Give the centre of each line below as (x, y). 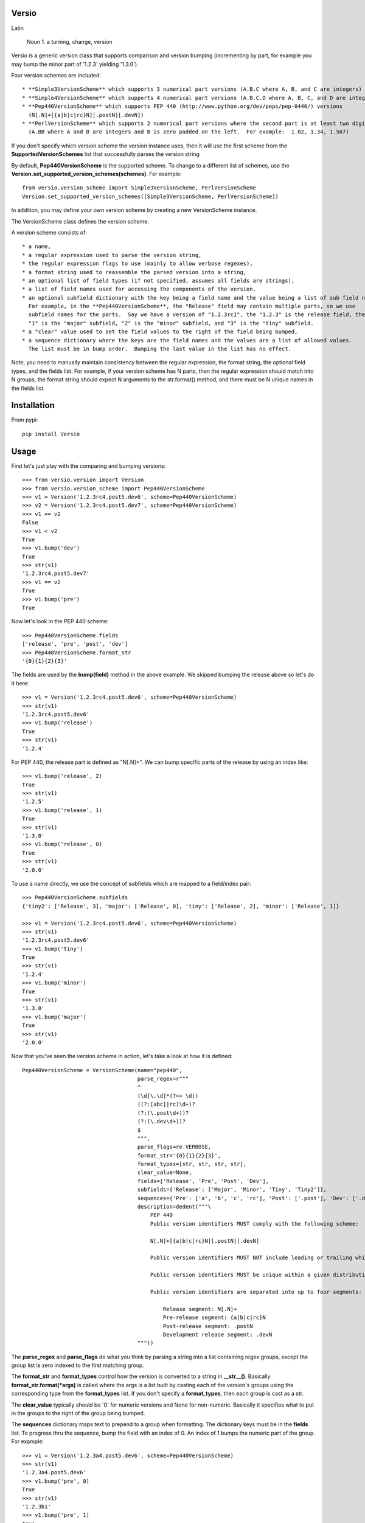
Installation (33, 405)
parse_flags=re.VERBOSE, (174, 1147)
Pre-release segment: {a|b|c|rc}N (214, 1318)
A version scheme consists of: (49, 232)
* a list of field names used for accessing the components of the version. (139, 289)
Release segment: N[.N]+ (200, 1309)
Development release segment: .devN (217, 1334)
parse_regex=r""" (163, 1079)
